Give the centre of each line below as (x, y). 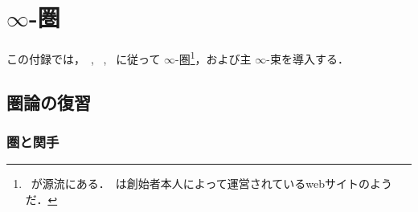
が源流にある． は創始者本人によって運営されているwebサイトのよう (211, 183)
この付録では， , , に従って (84, 58)
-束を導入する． (307, 58)
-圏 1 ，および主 (213, 57)
